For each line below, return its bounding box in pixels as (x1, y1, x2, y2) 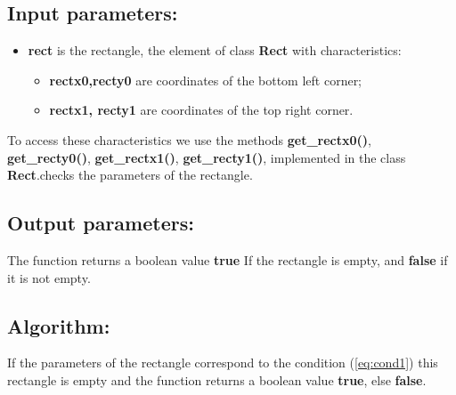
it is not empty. (7, 268, 91, 286)
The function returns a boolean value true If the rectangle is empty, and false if (7, 250, 448, 269)
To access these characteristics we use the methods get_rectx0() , (7, 130, 371, 149)
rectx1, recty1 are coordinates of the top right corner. (49, 101, 354, 119)
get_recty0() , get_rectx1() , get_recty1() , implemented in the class (7, 148, 406, 166)
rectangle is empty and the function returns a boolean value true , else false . (7, 370, 427, 389)
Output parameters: (7, 209, 194, 237)
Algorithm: (7, 311, 110, 339)
